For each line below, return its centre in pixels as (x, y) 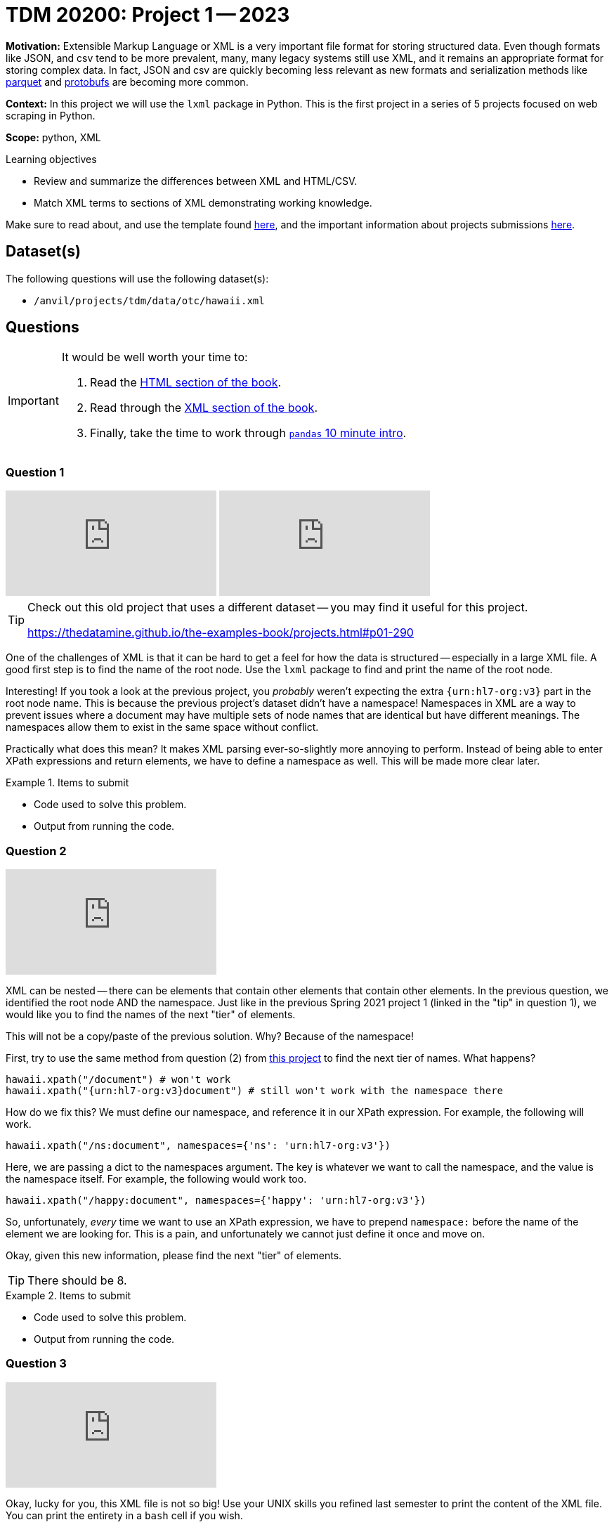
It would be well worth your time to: (155, 357)
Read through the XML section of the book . (204, 408)
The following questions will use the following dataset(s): (137, 278)
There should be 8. (77, 1280)
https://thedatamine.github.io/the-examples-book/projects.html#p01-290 (221, 633)
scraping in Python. (51, 115)
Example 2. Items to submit (68, 1295)
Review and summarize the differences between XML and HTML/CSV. (196, 181)
